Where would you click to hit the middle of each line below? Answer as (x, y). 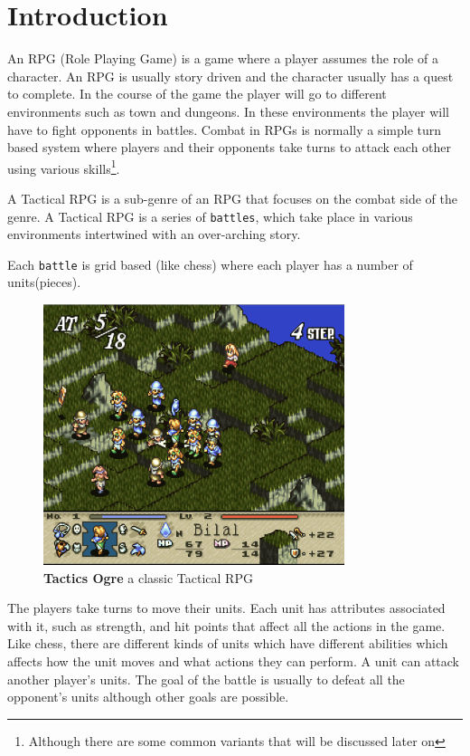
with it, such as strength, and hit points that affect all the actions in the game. (226, 625)
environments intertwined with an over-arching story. (154, 234)
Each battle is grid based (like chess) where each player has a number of (210, 264)
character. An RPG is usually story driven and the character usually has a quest (230, 76)
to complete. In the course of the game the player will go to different (197, 94)
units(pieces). (44, 282)
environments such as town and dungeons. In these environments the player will (229, 111)
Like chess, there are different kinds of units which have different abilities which (228, 643)
